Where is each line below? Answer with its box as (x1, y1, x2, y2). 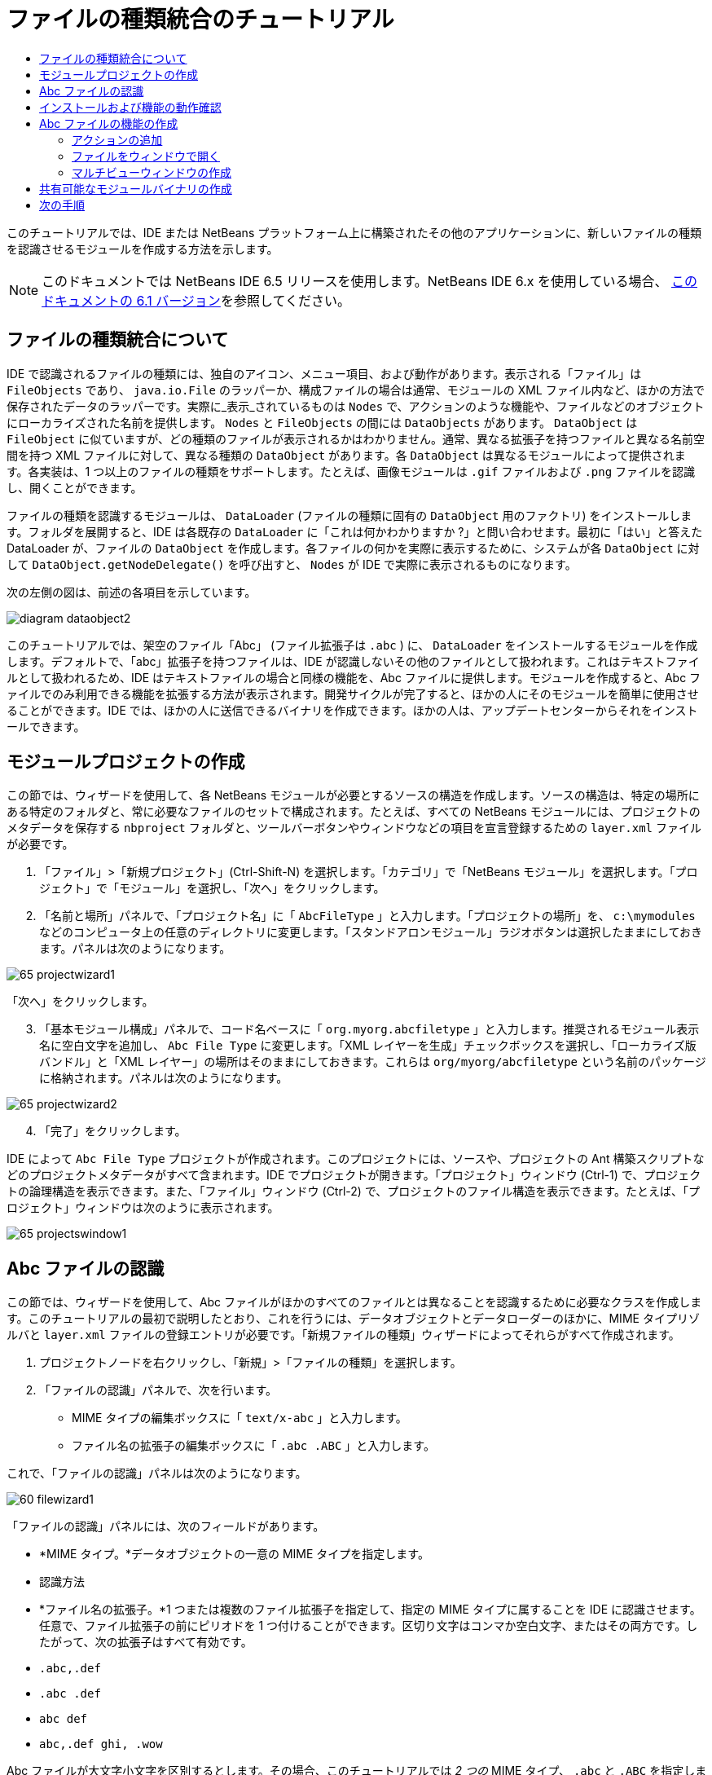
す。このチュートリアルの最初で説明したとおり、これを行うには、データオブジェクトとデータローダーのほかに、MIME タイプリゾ (7, 1311, 700, 1326)
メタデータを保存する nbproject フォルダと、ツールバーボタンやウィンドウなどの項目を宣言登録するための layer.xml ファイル (7, 821, 701, 835)
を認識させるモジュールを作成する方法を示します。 (7, 241, 279, 256)
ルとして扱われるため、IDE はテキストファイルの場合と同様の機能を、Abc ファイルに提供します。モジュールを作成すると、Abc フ (7, 670, 701, 685)
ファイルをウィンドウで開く (72, 148, 220, 163)
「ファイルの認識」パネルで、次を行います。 (39, 1383, 278, 1398)
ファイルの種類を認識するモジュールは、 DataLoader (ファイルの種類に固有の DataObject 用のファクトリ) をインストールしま (7, 508, 692, 522)
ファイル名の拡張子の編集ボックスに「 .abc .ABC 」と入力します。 (72, 1438, 435, 1453)
